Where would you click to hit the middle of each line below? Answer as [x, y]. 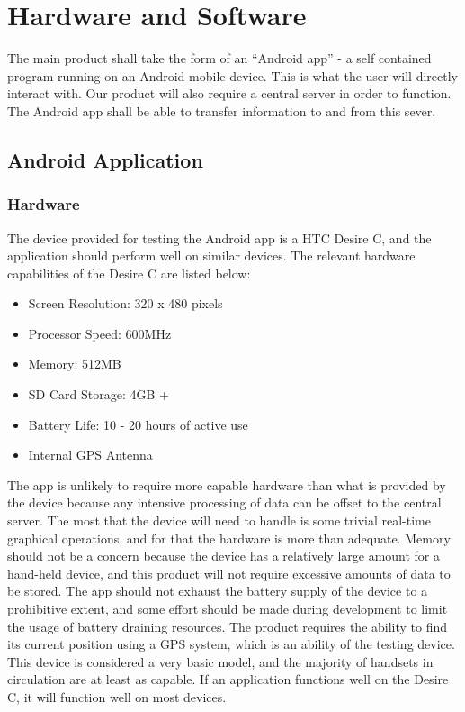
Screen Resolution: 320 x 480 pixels [125, 303]
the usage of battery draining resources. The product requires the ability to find [228, 626]
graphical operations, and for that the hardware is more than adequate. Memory [229, 538]
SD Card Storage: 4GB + [98, 394]
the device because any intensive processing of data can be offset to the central [224, 502]
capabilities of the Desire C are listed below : [129, 273]
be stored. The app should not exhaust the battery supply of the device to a [218, 591]
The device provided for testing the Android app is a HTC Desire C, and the [219, 237]
